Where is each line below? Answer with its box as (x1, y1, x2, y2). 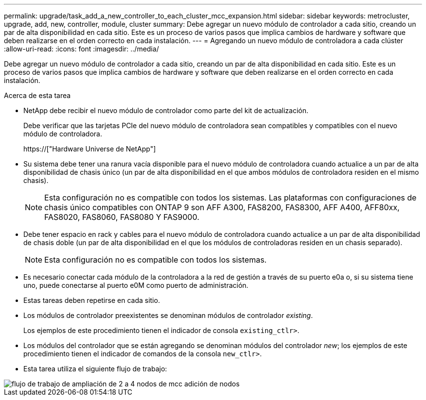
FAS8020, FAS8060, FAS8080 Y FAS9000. (44, 212, 199, 222)
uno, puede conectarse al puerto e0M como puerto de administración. (23, 281, 248, 289)
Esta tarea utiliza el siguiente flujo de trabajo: (23, 365, 167, 373)
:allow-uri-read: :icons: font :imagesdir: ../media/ (4, 45, 159, 53)
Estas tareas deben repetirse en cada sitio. (23, 296, 160, 304)
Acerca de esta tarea (4, 91, 71, 100)
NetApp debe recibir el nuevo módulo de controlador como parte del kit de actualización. (23, 106, 309, 115)
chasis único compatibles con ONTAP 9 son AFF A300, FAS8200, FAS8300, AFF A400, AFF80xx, (44, 202, 400, 212)
